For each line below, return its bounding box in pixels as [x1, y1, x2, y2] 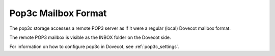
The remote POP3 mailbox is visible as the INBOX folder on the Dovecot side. [9, 34, 171, 40]
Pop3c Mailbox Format [9, 8, 107, 19]
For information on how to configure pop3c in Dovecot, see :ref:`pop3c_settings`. [9, 43, 180, 50]
